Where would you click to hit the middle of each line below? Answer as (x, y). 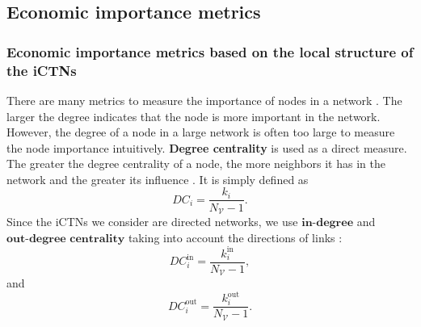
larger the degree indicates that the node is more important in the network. (194, 116)
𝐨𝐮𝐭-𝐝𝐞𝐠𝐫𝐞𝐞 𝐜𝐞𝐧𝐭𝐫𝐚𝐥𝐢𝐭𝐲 (66, 239)
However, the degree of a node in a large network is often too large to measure (201, 132)
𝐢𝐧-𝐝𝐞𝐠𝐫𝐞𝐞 (328, 223)
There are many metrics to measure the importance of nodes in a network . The (204, 100)
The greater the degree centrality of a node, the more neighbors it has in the (196, 163)
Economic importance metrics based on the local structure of (210, 51)
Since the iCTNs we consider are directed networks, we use (152, 221)
